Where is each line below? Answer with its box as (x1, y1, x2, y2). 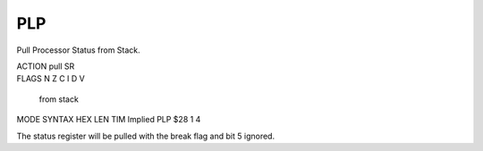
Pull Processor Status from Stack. (16, 45, 140, 55)
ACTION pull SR (16, 61, 75, 71)
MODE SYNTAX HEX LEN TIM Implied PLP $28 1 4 (16, 114, 201, 125)
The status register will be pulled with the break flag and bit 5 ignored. (16, 130, 275, 141)
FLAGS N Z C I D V (16, 73, 85, 84)
